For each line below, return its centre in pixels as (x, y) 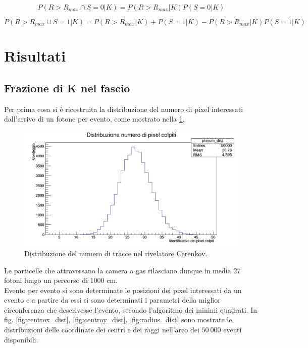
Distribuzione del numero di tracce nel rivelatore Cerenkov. (116, 253)
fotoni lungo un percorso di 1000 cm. (61, 280)
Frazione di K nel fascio (67, 88)
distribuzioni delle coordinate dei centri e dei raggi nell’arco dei (102, 330)
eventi (233, 330)
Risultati (35, 56)
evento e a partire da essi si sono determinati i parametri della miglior (112, 300)
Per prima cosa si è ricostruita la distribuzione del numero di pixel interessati (124, 109)
